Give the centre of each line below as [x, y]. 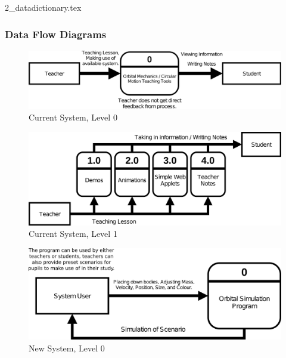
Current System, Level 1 [73, 234]
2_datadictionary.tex [43, 7]
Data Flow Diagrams [56, 34]
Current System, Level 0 [73, 117]
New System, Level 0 [67, 348]
